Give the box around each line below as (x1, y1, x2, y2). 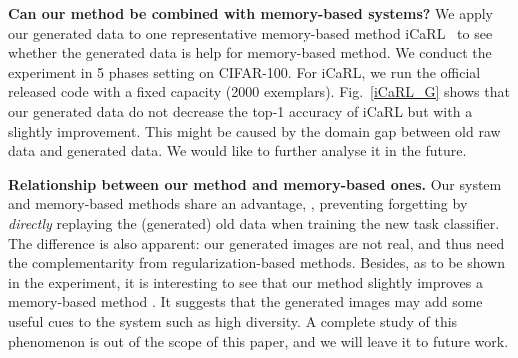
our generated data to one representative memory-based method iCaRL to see (8, 22, 493, 43)
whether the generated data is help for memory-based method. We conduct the (8, 42, 492, 63)
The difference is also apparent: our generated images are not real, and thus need (8, 232, 505, 253)
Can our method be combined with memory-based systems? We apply (8, 3, 493, 23)
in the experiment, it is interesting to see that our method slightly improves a (8, 271, 483, 292)
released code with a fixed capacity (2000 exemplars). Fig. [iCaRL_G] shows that (8, 81, 510, 102)
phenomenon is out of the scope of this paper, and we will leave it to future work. (8, 330, 509, 351)
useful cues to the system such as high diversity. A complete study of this (8, 310, 458, 331)
